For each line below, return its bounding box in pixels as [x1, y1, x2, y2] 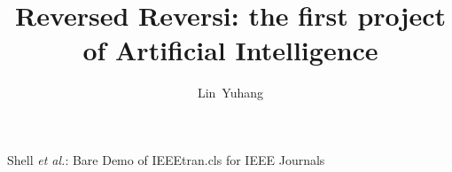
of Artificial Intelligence [82, 32, 378, 68]
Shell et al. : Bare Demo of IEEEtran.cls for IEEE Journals [7, 150, 325, 168]
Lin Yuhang [197, 83, 264, 102]
